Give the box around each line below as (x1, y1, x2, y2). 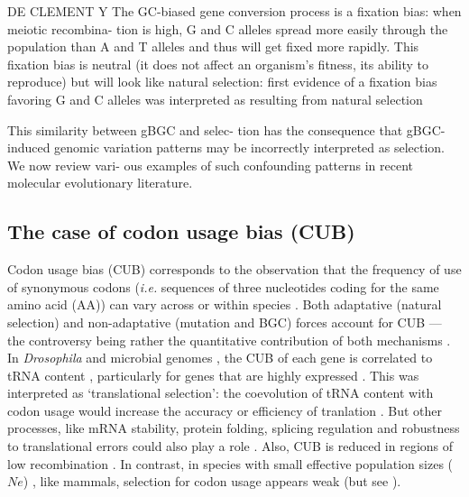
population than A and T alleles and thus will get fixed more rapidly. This (7, 37, 419, 56)
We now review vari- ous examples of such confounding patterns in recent (7, 155, 414, 174)
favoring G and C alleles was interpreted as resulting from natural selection (7, 89, 423, 108)
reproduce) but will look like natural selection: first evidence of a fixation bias (7, 72, 437, 91)
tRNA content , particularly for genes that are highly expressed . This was (7, 365, 419, 384)
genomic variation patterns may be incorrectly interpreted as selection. (54, 138, 446, 157)
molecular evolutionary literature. (7, 173, 193, 192)
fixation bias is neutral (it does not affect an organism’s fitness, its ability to (7, 54, 428, 73)
